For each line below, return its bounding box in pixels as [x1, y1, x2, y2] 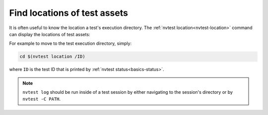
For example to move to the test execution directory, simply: [9, 40, 132, 46]
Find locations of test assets [9, 7, 129, 18]
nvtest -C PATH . [22, 96, 61, 102]
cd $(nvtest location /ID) [19, 54, 85, 59]
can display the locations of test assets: [9, 31, 90, 37]
